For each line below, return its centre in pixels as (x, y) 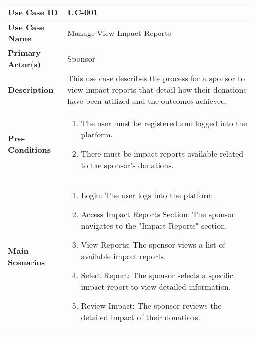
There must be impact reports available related (162, 153)
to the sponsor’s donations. (127, 165)
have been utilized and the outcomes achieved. (147, 101)
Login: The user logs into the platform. (148, 195)
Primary (24, 52)
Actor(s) (25, 64)
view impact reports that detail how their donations (157, 89)
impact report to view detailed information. (156, 286)
